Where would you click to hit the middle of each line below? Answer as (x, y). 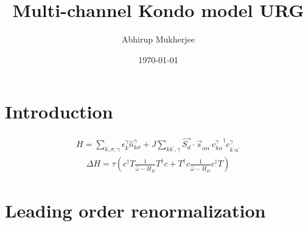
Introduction (59, 111)
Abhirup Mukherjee (158, 39)
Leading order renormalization (135, 210)
